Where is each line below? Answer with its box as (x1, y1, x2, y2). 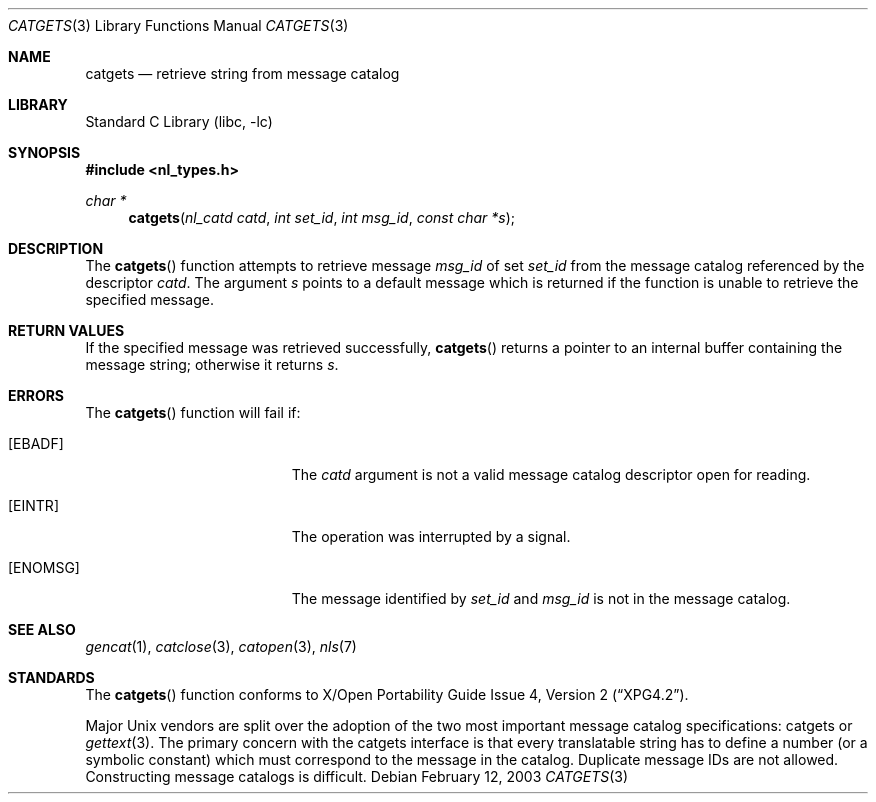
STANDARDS (8, 669, 95, 686)
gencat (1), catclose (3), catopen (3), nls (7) (85, 638, 357, 655)
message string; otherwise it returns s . (85, 356, 339, 373)
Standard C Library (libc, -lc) (85, 113, 273, 130)
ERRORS (8, 387, 65, 404)
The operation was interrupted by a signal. (291, 528, 571, 545)
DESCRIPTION (8, 240, 104, 257)
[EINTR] (8, 497, 59, 514)
